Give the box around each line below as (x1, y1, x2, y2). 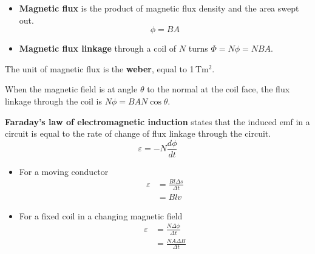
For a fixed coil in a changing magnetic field (19, 209, 183, 222)
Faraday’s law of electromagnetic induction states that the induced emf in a (5, 115, 310, 128)
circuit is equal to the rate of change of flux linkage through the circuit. (5, 127, 271, 140)
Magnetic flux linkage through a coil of (19, 42, 177, 55)
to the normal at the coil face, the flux (147, 83, 290, 95)
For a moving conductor (19, 165, 109, 177)
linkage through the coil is (5, 94, 102, 107)
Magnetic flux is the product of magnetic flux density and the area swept (19, 2, 299, 14)
